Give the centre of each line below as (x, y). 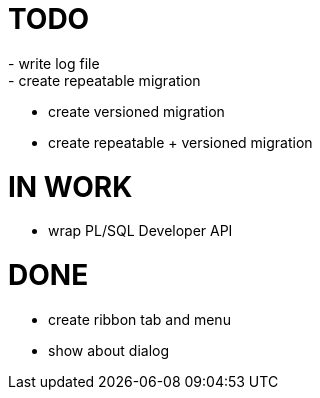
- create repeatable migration (104, 80)
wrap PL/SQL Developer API (140, 231)
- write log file (54, 63)
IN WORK (70, 186)
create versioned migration (136, 111)
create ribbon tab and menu (139, 319)
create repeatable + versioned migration (180, 142)
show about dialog (109, 350)
